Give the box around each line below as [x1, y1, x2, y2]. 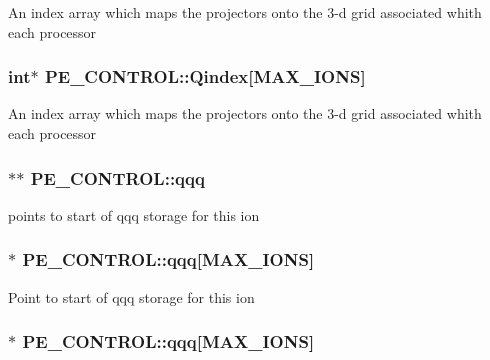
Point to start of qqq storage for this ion [8, 286, 255, 307]
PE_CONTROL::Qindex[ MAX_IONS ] [44, 64, 366, 89]
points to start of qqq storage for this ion [8, 204, 260, 225]
